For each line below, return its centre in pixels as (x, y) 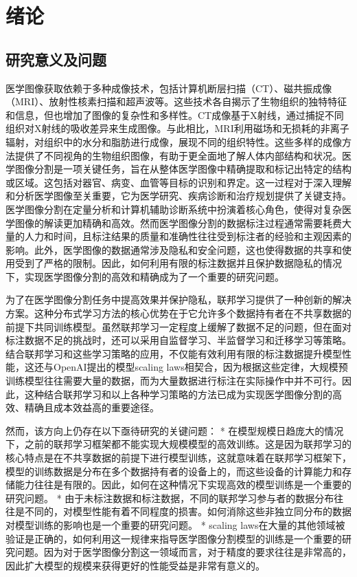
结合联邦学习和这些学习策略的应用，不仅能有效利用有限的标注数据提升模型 (174, 353)
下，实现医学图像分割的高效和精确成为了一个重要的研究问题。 (145, 276)
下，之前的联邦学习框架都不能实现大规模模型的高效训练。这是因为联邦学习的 (178, 444)
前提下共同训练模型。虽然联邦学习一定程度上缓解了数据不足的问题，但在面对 (178, 326)
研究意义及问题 (56, 59)
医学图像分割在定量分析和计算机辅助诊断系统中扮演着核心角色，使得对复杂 (174, 209)
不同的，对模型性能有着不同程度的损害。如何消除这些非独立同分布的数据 (188, 511)
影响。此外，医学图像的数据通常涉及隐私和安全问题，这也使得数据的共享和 (174, 249)
